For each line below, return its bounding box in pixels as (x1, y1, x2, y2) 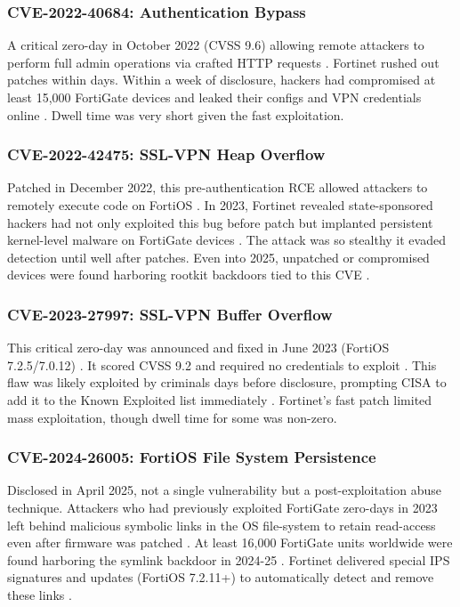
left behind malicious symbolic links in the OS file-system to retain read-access (7, 515, 436, 534)
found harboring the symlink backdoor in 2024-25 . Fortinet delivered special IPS (7, 550, 450, 569)
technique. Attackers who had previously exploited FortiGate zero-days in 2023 (7, 498, 438, 516)
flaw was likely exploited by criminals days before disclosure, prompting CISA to (7, 373, 447, 392)
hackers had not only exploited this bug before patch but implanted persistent (7, 213, 433, 231)
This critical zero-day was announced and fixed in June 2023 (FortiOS (7, 338, 390, 357)
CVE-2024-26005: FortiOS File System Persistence (7, 446, 376, 468)
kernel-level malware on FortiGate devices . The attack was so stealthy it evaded (7, 231, 446, 249)
